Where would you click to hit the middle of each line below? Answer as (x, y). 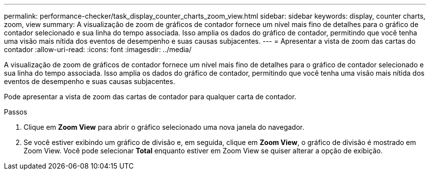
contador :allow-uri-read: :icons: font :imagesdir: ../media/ (98, 49)
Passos (16, 112)
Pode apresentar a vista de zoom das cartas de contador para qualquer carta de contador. (150, 97)
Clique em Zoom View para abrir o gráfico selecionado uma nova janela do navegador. (164, 127)
